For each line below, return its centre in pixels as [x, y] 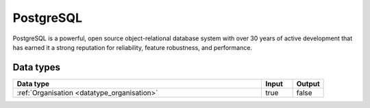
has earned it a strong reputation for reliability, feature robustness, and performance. [133, 47]
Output [308, 83]
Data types [37, 67]
